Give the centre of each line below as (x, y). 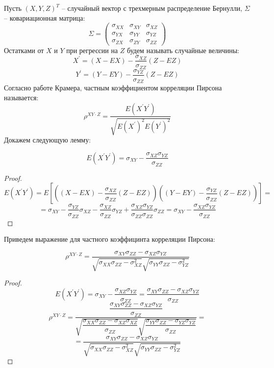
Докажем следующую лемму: (48, 139)
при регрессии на (92, 50)
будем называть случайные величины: (183, 50)
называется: (21, 97)
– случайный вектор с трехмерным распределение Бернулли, (152, 8)
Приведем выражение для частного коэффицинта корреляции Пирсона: (110, 239)
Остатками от (24, 50)
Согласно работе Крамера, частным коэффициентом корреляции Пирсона (113, 88)
